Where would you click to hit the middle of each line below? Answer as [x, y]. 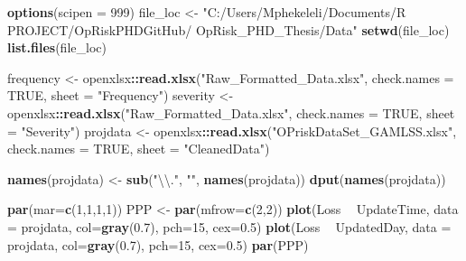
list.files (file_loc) [57, 47]
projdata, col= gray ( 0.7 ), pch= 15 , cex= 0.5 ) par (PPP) [158, 244]
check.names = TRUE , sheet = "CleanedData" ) [139, 149]
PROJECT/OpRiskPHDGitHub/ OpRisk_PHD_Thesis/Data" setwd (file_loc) [228, 29]
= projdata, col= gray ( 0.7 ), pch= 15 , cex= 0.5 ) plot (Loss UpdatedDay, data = [229, 226]
